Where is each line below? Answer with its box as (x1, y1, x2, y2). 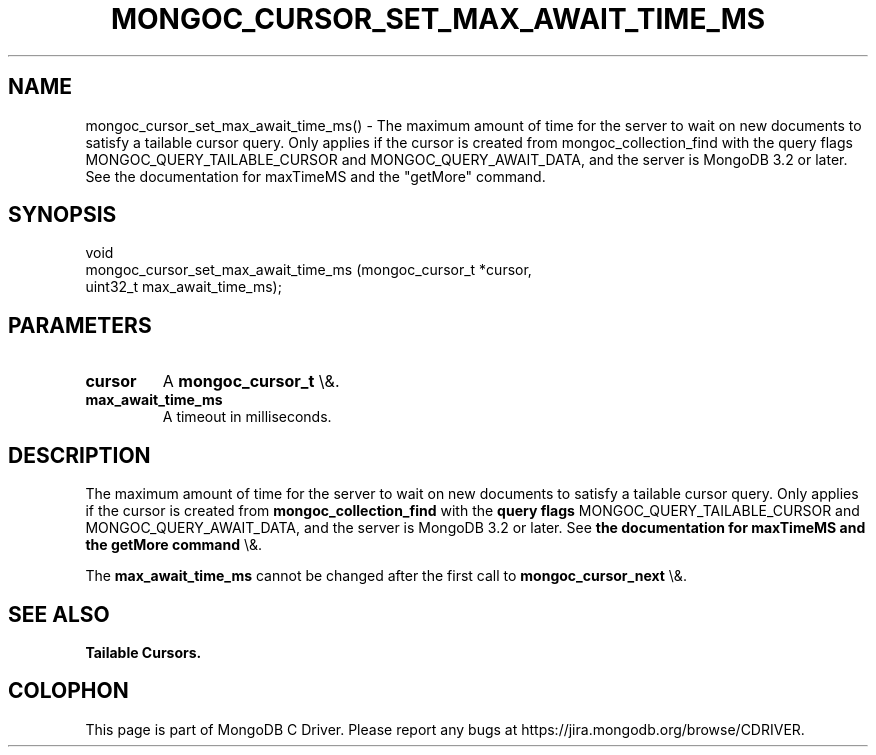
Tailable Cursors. (85, 643, 202, 661)
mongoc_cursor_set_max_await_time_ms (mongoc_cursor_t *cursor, (85, 261, 532, 279)
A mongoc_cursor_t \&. (162, 371, 340, 392)
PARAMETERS (8, 312, 152, 338)
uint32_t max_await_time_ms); (85, 278, 282, 296)
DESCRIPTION (8, 442, 151, 468)
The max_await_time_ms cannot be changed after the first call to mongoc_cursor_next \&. (85, 567, 687, 585)
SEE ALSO (8, 601, 110, 627)
